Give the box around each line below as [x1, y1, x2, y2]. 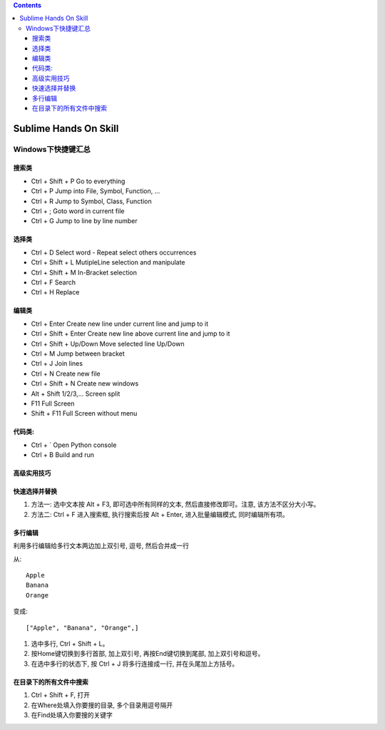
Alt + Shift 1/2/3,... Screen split [31, 389, 120, 398]
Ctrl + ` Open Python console [31, 441, 117, 449]
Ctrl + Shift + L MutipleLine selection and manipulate [31, 258, 185, 267]
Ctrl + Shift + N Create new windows [31, 379, 139, 388]
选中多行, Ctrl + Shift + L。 [31, 639, 109, 648]
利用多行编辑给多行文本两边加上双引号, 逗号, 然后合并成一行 [13, 542, 189, 550]
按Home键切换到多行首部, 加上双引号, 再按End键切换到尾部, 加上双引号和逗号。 [31, 649, 265, 658]
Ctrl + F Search [31, 278, 76, 287]
